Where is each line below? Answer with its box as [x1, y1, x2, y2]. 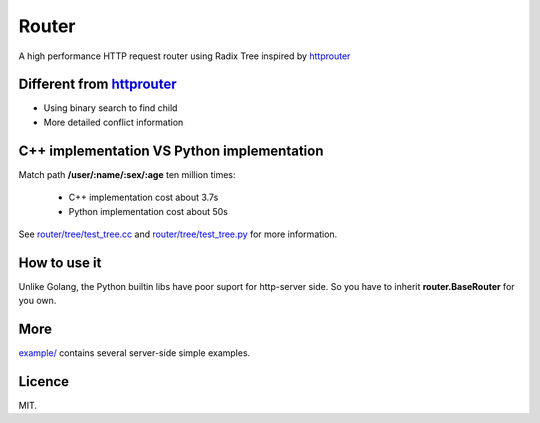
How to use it [18, 254, 102, 271]
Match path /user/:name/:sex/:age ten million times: [18, 168, 236, 180]
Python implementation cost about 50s [68, 205, 229, 217]
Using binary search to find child [43, 102, 178, 114]
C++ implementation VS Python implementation [18, 142, 324, 159]
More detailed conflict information [43, 116, 184, 128]
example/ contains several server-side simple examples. [18, 347, 251, 359]
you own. [18, 295, 57, 307]
